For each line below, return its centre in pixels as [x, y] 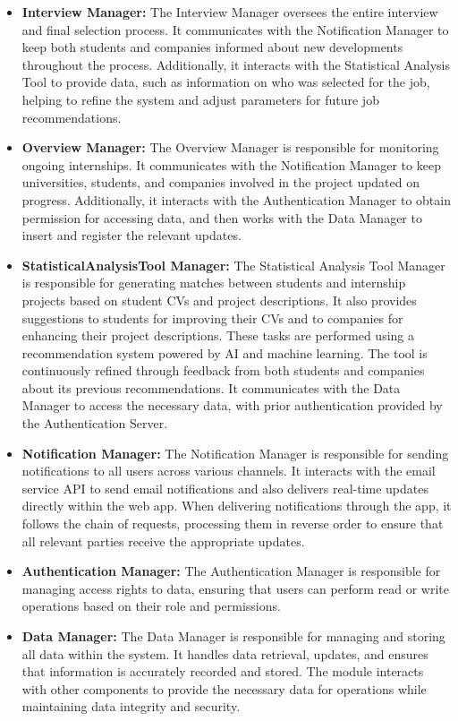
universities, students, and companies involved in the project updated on [221, 182]
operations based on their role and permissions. [151, 606]
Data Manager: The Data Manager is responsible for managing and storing [233, 636]
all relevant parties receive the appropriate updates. [163, 541]
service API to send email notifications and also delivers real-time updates [225, 488]
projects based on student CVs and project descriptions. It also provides [219, 300]
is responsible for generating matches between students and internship [214, 283]
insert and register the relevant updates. [131, 235]
